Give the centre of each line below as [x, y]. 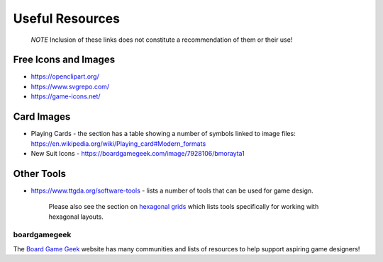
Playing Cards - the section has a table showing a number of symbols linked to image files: [163, 134]
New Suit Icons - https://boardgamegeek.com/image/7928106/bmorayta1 [138, 153]
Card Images [42, 117]
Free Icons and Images [64, 60]
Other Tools [40, 173]
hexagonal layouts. [76, 217]
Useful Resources [67, 18]
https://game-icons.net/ [66, 96]
